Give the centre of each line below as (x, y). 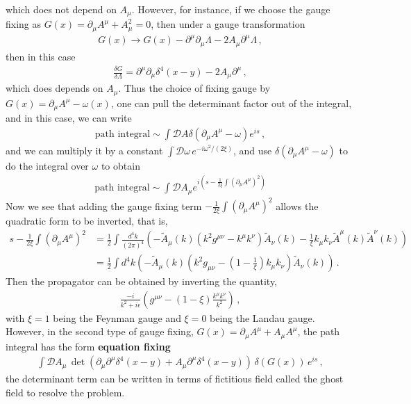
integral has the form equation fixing (88, 346)
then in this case (41, 56)
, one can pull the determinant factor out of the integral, (231, 103)
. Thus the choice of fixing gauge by (194, 88)
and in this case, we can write (69, 118)
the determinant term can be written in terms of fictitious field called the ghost (175, 379)
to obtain (120, 165)
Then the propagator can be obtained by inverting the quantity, (142, 281)
